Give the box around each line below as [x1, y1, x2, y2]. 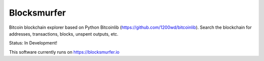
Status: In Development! [9, 40, 58, 46]
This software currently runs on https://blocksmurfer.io [9, 49, 120, 55]
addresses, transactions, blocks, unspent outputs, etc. [9, 31, 119, 37]
